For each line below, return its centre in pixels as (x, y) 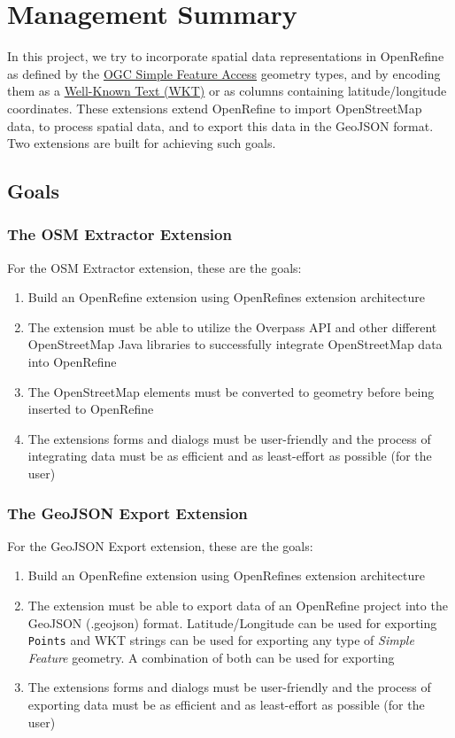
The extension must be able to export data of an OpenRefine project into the (238, 606)
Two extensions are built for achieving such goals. (142, 143)
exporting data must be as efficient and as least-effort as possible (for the (226, 705)
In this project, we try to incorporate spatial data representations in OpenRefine (226, 56)
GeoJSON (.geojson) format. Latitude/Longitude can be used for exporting (232, 622)
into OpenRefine (72, 362)
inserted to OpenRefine (91, 409)
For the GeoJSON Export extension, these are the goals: (160, 545)
